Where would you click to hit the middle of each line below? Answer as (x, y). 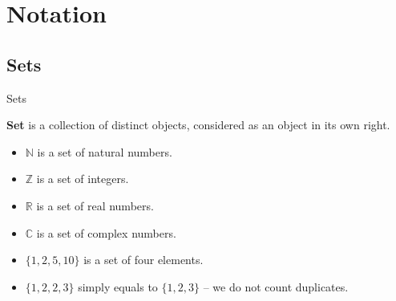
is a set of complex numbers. (106, 232)
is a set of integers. (83, 179)
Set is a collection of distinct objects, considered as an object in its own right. (198, 125)
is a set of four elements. (143, 260)
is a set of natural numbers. (105, 151)
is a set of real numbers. (95, 205)
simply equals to (118, 286)
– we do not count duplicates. (276, 286)
